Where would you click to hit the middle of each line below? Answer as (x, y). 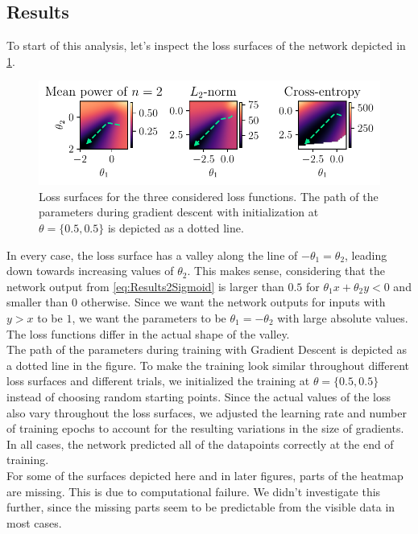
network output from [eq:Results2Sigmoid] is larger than (145, 286)
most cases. (34, 522)
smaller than (37, 302)
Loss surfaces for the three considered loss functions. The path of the (209, 196)
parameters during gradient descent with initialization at (179, 212)
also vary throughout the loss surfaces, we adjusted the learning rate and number (207, 412)
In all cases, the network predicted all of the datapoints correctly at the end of (200, 444)
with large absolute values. (343, 317)
